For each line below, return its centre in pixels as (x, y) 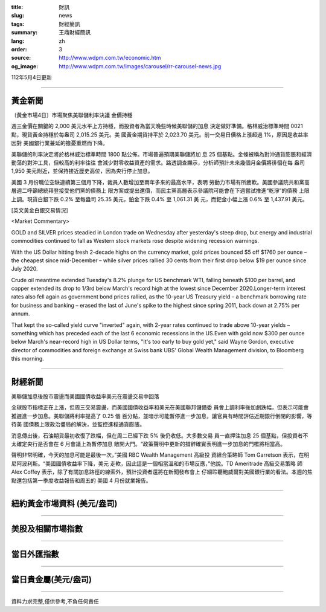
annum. (21, 314)
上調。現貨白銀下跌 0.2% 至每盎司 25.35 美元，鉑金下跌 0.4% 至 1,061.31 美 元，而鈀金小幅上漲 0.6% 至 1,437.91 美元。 (159, 199)
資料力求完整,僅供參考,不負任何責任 (55, 602)
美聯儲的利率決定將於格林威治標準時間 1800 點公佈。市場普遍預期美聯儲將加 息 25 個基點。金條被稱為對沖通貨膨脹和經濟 (161, 154)
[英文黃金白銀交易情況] (40, 210)
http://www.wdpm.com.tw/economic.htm (110, 58)
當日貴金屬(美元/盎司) (51, 580)
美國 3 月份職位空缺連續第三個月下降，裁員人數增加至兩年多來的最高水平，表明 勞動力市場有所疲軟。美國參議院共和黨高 (161, 182)
